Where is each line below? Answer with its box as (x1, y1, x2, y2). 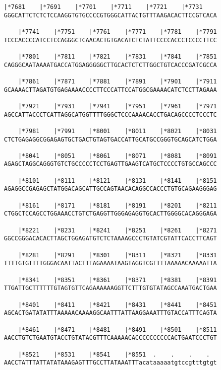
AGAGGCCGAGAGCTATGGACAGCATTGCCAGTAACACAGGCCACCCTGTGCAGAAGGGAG (4, 185, 217, 193)
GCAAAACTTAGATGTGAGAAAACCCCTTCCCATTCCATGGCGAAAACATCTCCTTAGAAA (4, 86, 217, 93)
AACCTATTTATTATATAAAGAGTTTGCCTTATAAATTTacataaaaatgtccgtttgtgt (4, 359, 217, 367)
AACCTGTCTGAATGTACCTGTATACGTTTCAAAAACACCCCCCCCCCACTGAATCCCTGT (4, 334, 217, 342)
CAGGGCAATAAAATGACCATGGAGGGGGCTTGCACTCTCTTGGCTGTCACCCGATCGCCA (4, 61, 217, 69)
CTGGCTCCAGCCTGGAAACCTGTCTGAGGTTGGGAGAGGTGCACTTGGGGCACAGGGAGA (4, 210, 217, 218)
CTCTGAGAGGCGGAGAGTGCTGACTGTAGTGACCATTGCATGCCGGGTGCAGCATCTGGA (4, 136, 217, 143)
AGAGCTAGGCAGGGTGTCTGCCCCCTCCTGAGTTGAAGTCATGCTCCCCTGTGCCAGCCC (4, 160, 217, 168)
